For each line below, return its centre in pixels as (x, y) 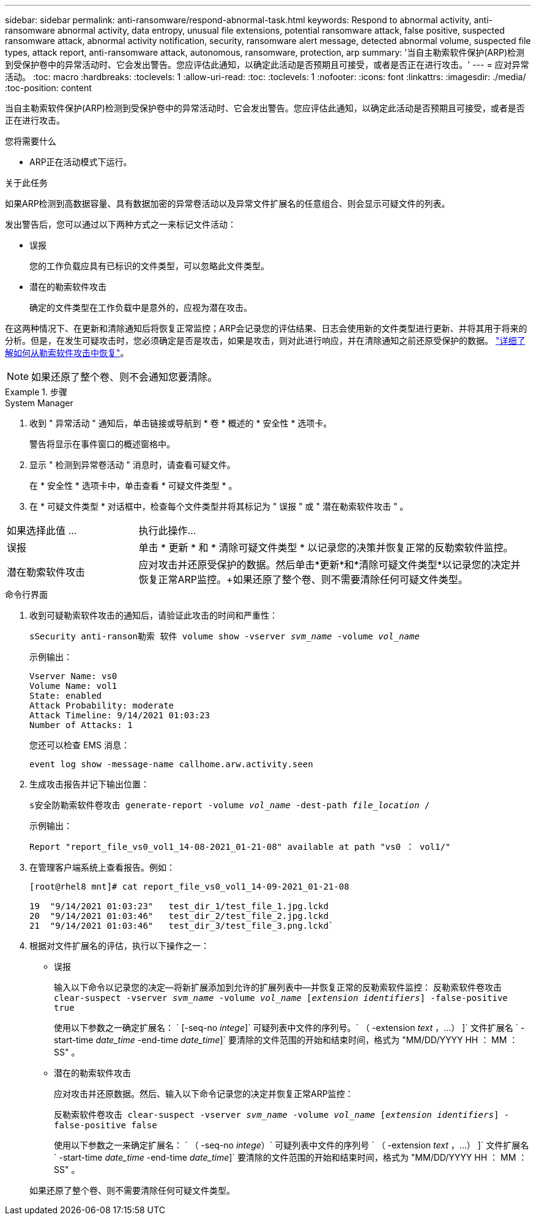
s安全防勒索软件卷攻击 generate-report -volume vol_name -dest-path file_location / (230, 805)
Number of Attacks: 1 (81, 725)
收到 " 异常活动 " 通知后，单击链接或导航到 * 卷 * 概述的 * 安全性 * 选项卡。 (181, 423)
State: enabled (66, 696)
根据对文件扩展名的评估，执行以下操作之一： (119, 946)
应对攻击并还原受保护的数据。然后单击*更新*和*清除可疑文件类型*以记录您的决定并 (329, 565)
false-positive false (106, 1125)
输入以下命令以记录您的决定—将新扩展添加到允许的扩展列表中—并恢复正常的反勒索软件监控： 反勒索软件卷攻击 (278, 987)
